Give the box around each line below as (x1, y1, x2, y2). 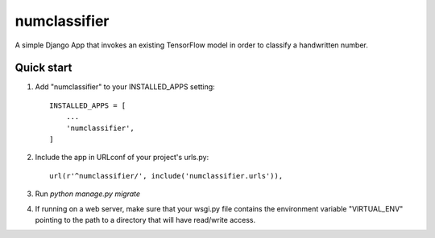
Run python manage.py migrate (35, 189, 141, 199)
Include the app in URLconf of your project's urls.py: (35, 153, 209, 162)
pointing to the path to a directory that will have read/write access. (35, 215, 256, 224)
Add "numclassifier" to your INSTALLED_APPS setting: (35, 82, 215, 92)
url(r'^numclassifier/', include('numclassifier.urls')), (49, 171, 284, 180)
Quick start (14, 61, 72, 75)
